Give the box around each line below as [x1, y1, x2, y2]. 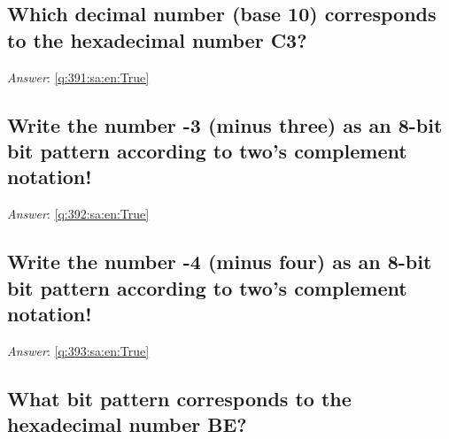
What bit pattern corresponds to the [7, 384, 352, 412]
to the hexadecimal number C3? [7, 26, 307, 53]
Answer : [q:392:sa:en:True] [7, 204, 150, 223]
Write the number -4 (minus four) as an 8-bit [7, 248, 432, 275]
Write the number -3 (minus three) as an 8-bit [7, 111, 443, 138]
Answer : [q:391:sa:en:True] [7, 67, 150, 86]
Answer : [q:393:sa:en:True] [7, 341, 150, 359]
